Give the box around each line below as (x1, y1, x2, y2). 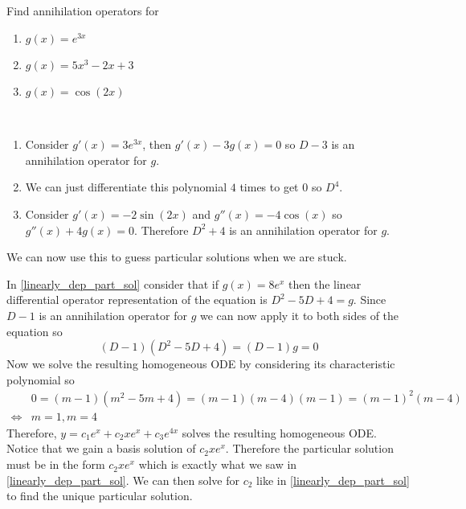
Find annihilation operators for (6, 2, 159, 18)
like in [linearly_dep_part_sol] (256, 471, 410, 488)
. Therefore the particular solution (225, 440, 394, 457)
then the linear (288, 275, 362, 292)
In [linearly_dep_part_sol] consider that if (6, 275, 219, 292)
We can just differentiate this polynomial (25, 179, 227, 195)
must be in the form (6, 456, 105, 473)
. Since (353, 291, 386, 308)
